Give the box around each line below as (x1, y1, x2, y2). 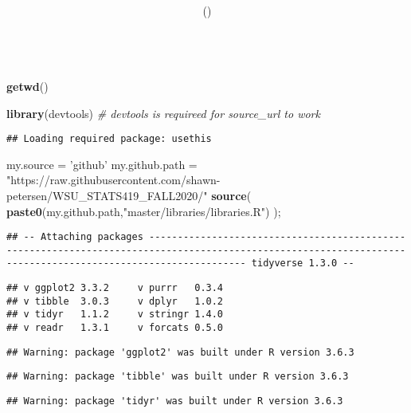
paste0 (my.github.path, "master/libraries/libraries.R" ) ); (6, 203, 281, 219)
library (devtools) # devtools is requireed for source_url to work (6, 104, 320, 121)
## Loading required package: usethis (6, 133, 212, 145)
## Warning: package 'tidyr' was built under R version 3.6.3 (6, 395, 343, 407)
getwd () (6, 77, 49, 94)
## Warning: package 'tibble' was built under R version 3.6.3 (6, 371, 349, 383)
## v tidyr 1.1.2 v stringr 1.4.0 (6, 309, 224, 321)
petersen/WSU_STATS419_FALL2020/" (6, 187, 208, 203)
